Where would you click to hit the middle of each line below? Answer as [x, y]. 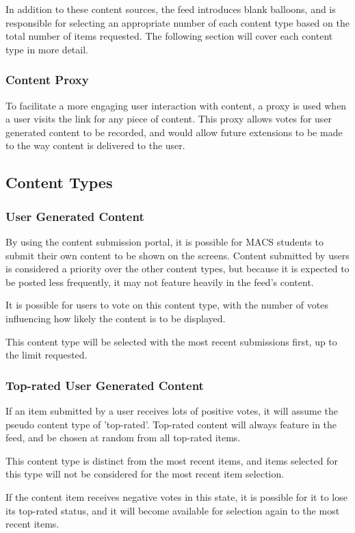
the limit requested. [47, 355]
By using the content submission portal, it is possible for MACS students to [165, 241]
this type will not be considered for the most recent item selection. [145, 474]
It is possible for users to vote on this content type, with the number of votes [167, 305]
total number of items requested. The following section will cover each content [169, 36]
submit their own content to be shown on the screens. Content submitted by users [177, 255]
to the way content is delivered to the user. [95, 145]
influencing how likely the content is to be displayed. [116, 318]
